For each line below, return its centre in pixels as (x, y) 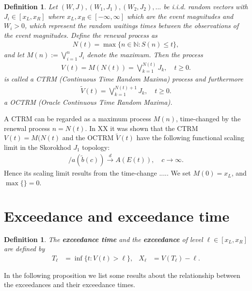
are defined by (24, 249)
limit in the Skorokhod (38, 147)
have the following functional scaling (190, 137)
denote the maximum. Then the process (145, 55)
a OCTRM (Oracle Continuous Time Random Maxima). (88, 102)
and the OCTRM (88, 137)
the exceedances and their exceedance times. (70, 284)
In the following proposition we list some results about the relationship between (122, 275)
